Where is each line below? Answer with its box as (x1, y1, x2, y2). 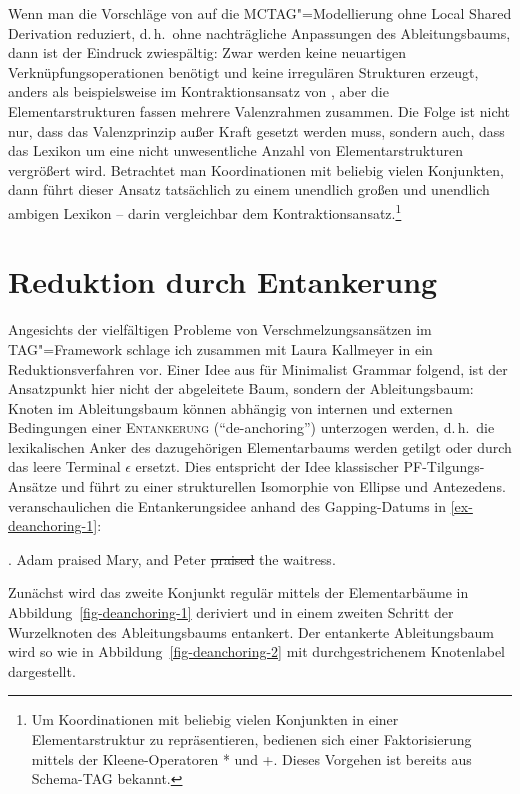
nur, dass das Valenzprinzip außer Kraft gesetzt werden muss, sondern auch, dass (8, 120, 505, 141)
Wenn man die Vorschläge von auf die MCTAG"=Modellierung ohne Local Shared (8, 3, 512, 23)
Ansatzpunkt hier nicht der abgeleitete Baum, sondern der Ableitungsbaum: (8, 378, 474, 399)
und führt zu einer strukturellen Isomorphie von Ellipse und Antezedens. (61, 476, 506, 497)
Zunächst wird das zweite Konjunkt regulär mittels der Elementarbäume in (8, 582, 469, 603)
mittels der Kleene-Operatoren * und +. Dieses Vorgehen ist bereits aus (31, 748, 472, 769)
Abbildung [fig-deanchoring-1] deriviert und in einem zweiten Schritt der (8, 602, 454, 623)
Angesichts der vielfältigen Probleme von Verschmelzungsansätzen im (8, 319, 432, 340)
